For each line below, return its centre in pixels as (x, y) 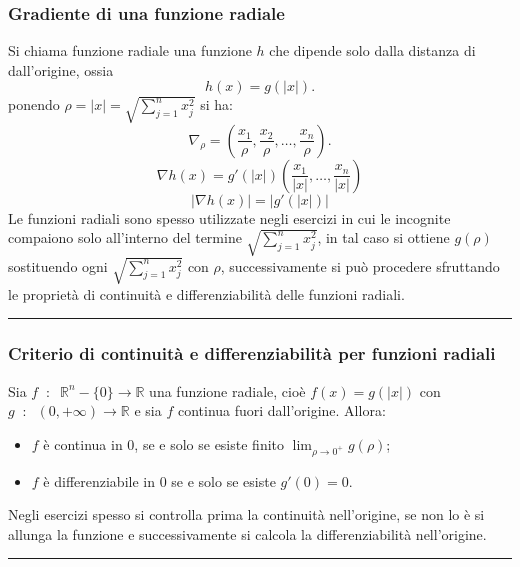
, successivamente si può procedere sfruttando (360, 265)
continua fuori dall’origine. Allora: (281, 410)
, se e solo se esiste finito (209, 443)
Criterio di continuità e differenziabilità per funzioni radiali (252, 353)
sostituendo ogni (58, 265)
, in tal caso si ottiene (383, 237)
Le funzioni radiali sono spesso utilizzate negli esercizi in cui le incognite (229, 217)
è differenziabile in (99, 480)
